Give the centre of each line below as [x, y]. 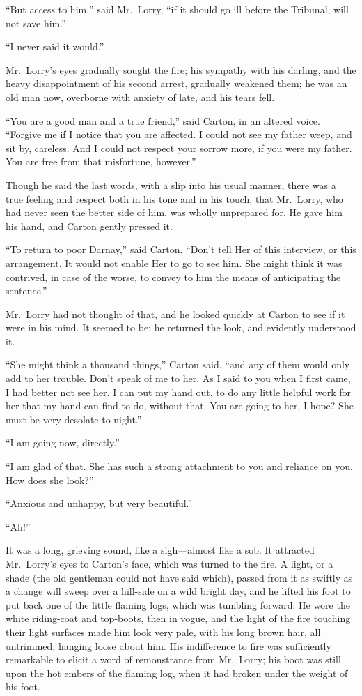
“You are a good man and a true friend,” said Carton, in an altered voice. [163, 120]
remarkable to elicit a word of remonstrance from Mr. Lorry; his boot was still [173, 659]
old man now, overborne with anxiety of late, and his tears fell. [140, 97]
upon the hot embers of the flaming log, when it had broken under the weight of [177, 673]
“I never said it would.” [55, 46]
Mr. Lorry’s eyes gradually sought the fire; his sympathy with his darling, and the [181, 69]
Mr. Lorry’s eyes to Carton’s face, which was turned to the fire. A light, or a [170, 563]
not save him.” [36, 23]
